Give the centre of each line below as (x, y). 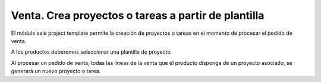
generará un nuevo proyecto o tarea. (56, 71)
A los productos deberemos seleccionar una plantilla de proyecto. (92, 52)
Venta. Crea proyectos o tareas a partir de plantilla (138, 15)
